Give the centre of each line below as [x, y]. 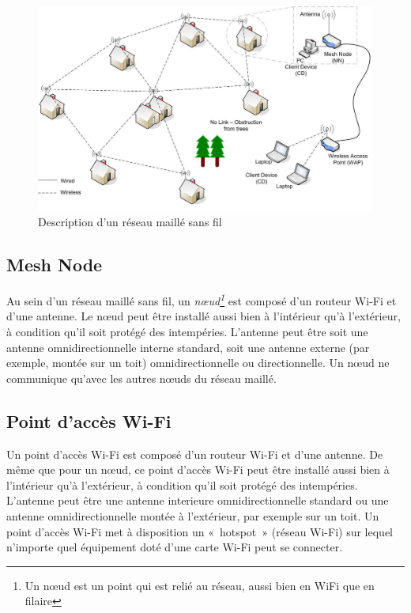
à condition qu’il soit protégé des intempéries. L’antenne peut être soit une [187, 332]
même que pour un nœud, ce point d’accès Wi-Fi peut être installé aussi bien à [198, 469]
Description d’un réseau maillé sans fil [130, 222]
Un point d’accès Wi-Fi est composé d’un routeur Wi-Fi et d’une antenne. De [195, 454]
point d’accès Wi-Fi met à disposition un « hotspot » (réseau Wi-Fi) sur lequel [200, 531]
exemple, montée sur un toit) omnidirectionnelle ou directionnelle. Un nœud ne [198, 363]
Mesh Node [55, 265]
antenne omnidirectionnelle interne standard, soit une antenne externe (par [188, 347]
